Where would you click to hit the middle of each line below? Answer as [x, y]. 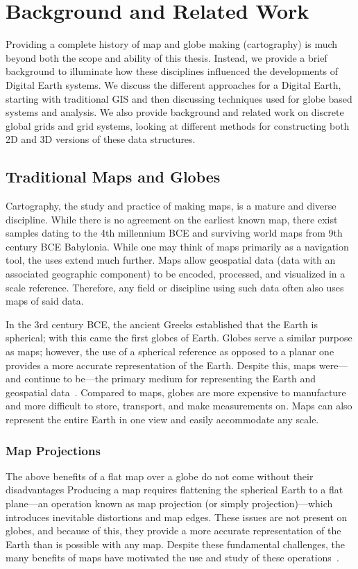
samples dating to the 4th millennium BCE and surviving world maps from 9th [174, 233]
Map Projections [53, 450]
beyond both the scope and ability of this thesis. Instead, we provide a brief [167, 57]
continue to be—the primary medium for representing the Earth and [170, 379]
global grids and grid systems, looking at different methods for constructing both [178, 125]
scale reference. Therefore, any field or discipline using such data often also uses [175, 287]
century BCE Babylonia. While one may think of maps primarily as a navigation [177, 246]
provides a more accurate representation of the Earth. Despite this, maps [161, 365]
